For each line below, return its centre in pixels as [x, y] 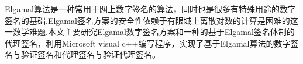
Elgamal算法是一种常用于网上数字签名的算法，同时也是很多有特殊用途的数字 [150, 9]
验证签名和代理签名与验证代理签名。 [90, 54]
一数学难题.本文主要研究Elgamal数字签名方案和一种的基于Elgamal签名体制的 [150, 32]
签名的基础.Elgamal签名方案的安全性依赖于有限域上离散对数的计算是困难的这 [151, 20]
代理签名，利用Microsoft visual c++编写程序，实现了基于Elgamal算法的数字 [148, 43]
